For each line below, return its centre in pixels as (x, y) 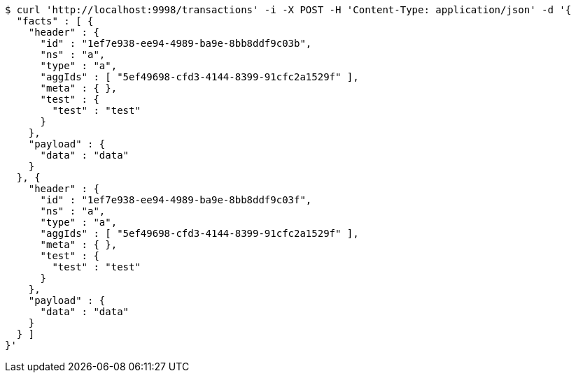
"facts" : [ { (55, 21)
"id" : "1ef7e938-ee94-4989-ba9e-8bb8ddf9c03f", (176, 200)
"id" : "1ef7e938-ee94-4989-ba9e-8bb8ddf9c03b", (176, 43)
